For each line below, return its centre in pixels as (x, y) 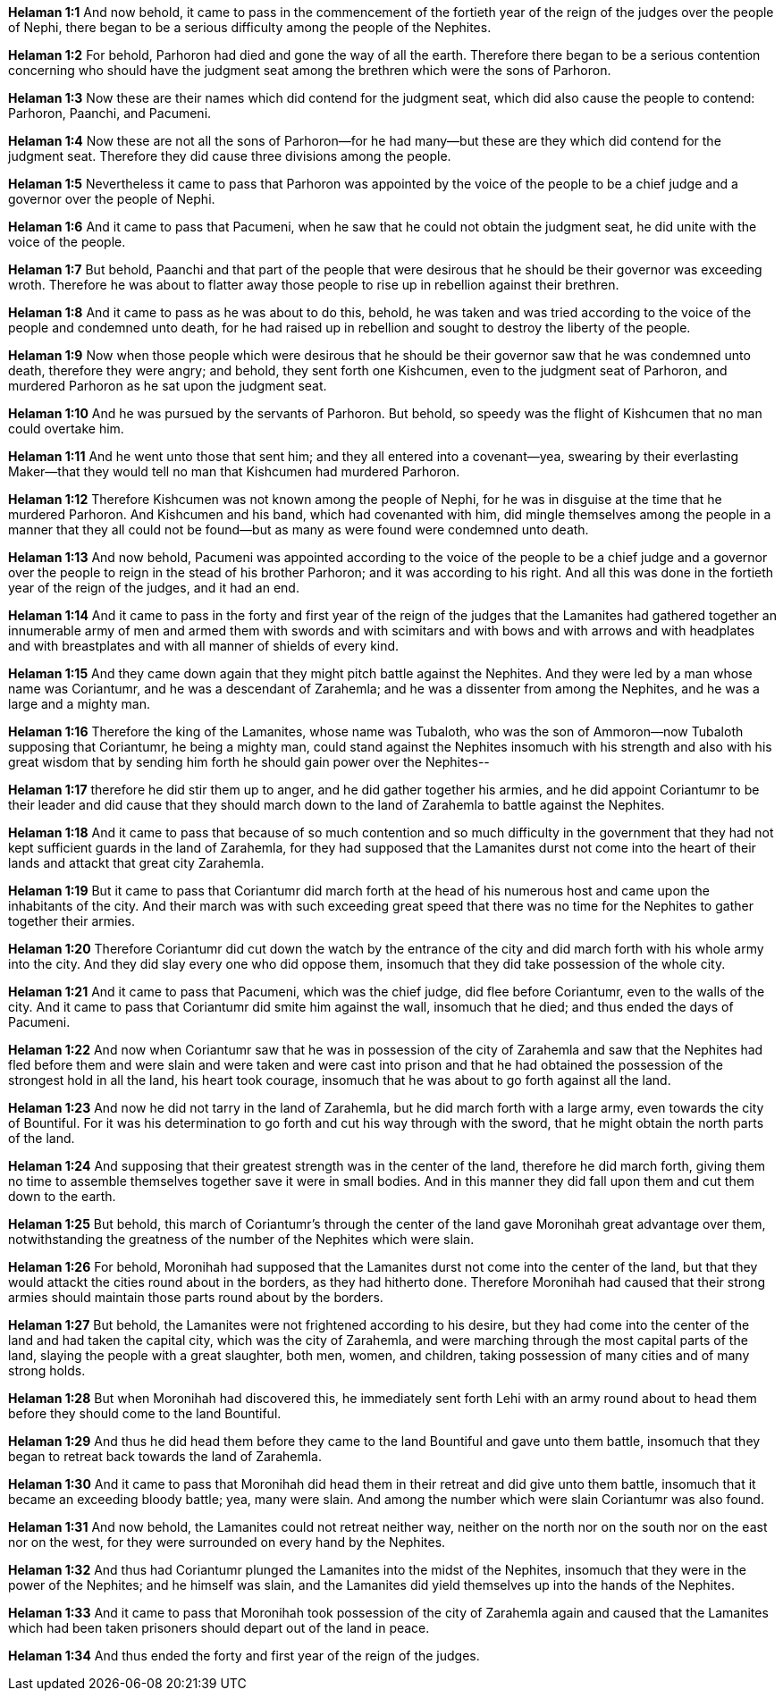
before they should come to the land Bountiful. (145, 1413)
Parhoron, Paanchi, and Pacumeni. (110, 113)
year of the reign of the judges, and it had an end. (154, 588)
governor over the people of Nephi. (112, 199)
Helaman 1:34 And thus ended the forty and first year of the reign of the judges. (244, 1656)
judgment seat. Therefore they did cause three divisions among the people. (230, 156)
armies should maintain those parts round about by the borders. (196, 1297)
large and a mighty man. (80, 704)
